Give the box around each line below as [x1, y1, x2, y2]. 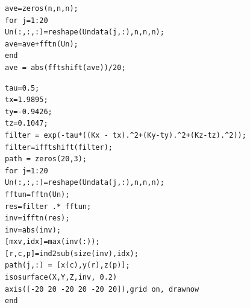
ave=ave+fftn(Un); [5, 39, 78, 48]
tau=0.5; [5, 83, 40, 92]
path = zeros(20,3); [5, 155, 87, 164]
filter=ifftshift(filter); [5, 143, 113, 152]
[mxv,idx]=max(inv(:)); [5, 237, 100, 246]
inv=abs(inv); [5, 225, 61, 234]
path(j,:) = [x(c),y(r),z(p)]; [5, 261, 130, 270]
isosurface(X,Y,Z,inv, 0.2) [5, 273, 117, 282]
